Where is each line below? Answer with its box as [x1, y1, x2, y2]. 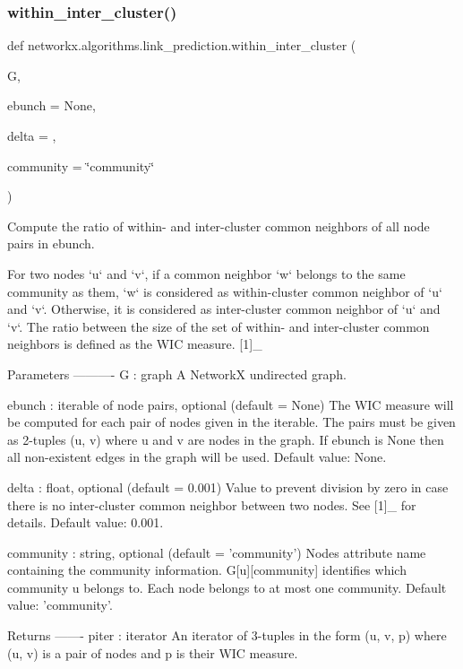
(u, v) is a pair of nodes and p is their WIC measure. [7, 643, 298, 662]
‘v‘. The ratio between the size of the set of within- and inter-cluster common [7, 317, 430, 335]
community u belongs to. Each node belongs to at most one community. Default [7, 578, 447, 596]
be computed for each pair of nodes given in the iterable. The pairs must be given [7, 413, 456, 431]
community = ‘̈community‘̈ [7, 156, 155, 175]
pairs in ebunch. [7, 234, 95, 253]
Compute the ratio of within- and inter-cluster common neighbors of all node [7, 216, 430, 235]
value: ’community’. [7, 595, 113, 614]
